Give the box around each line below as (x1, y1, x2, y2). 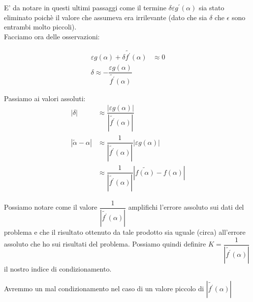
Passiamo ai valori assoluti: (4, 93, 86, 103)
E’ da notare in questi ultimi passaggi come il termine (4, 2, 166, 12)
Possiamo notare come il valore (4, 202, 97, 212)
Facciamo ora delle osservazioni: (4, 31, 100, 41)
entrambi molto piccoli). (4, 22, 77, 32)
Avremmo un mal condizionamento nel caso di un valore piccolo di (4, 283, 204, 294)
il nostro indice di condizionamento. (4, 263, 112, 274)
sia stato (198, 2, 224, 12)
